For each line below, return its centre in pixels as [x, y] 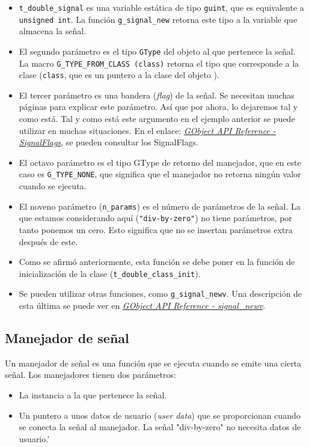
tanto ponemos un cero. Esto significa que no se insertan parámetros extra [156, 230]
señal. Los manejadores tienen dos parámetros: [90, 375]
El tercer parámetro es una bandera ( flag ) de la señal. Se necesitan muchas [157, 95]
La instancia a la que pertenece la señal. [93, 395]
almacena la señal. [53, 31]
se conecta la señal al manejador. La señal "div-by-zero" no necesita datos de [160, 427]
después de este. [48, 241]
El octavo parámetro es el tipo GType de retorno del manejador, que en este [160, 162]
